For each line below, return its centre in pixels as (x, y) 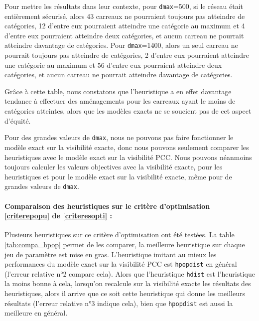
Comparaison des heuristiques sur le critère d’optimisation (107, 206)
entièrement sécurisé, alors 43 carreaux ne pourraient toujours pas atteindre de (125, 16)
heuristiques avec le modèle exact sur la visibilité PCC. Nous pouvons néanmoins (128, 157)
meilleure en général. (36, 313)
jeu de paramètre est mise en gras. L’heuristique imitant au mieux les (111, 254)
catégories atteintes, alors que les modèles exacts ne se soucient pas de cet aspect (128, 111)
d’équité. (18, 120)
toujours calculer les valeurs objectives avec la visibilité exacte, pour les (113, 167)
